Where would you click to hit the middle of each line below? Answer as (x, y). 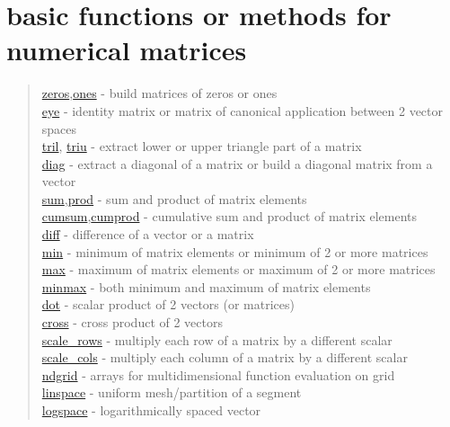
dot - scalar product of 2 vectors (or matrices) (168, 304)
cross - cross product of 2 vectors (132, 322)
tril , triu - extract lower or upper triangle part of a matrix (202, 146)
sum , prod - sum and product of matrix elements (174, 198)
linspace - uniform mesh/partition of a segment (172, 392)
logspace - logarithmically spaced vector (151, 410)
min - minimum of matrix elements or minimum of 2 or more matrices (235, 251)
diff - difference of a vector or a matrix (148, 234)
